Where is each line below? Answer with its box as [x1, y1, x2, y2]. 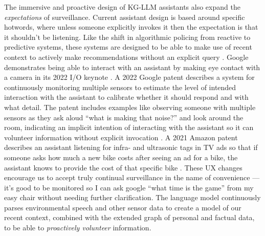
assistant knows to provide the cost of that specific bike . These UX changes [4, 162, 242, 173]
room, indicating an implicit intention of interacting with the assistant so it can [4, 122, 254, 133]
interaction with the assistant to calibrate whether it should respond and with [4, 92, 249, 102]
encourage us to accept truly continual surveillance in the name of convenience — [4, 172, 260, 183]
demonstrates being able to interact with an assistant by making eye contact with [4, 61, 260, 72]
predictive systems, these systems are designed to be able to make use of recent [4, 41, 252, 52]
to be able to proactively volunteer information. [4, 222, 151, 233]
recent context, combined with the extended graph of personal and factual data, [4, 212, 255, 223]
